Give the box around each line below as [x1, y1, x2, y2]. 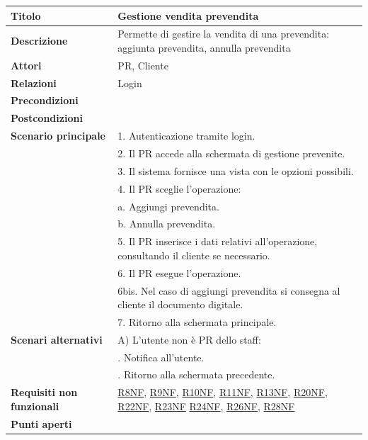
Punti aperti [11, 416, 72, 431]
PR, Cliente [117, 57, 168, 72]
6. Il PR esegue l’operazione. [117, 265, 241, 280]
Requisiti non [11, 385, 78, 400]
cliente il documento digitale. [117, 297, 243, 312]
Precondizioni [11, 93, 79, 108]
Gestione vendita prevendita [117, 8, 259, 23]
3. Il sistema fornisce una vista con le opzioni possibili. [117, 163, 354, 178]
